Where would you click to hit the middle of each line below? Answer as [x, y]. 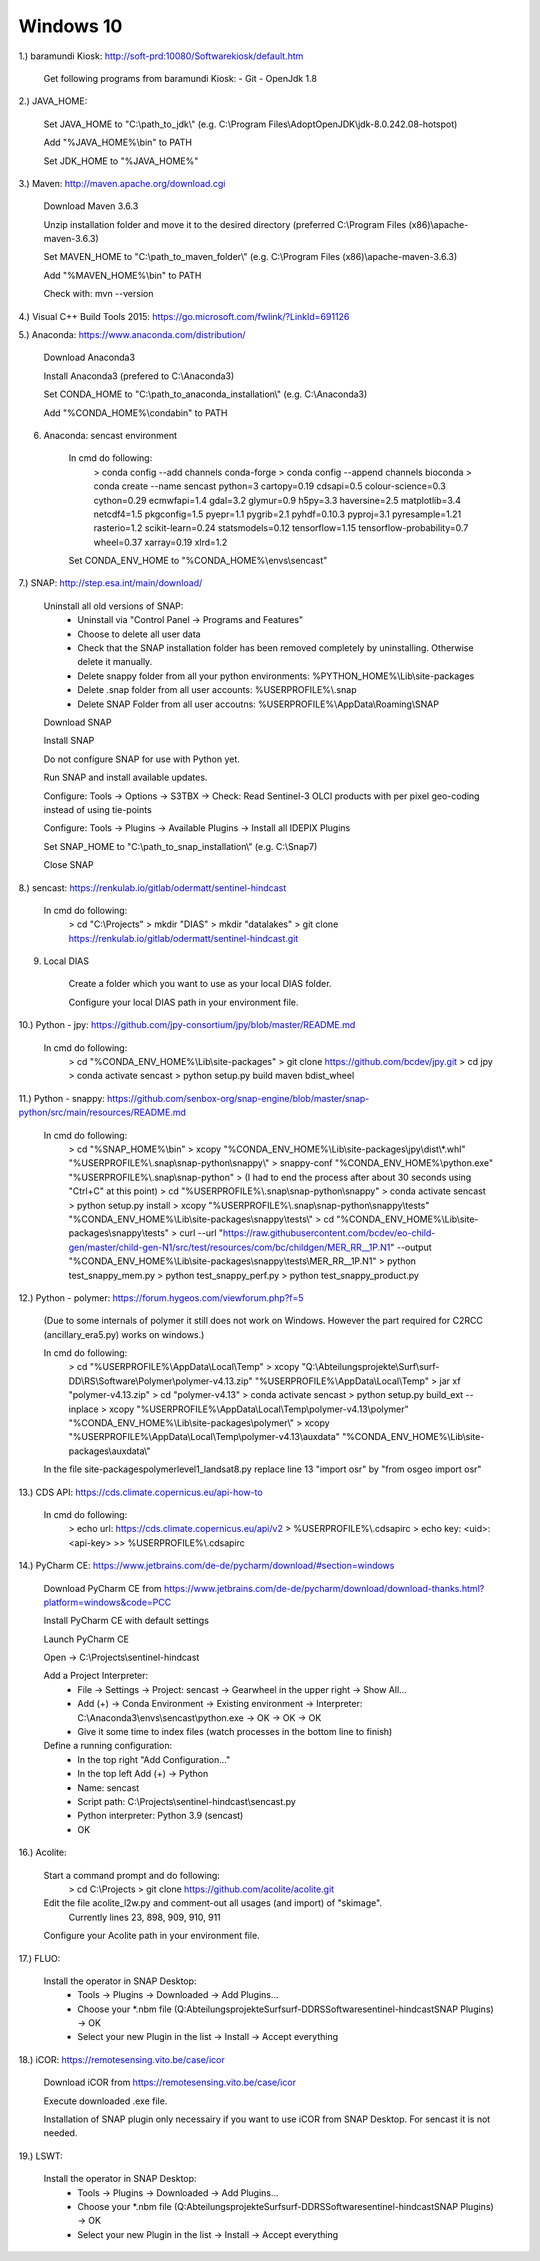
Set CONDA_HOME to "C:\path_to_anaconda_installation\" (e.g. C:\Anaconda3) [205, 394]
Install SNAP [69, 741]
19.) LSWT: [41, 2156]
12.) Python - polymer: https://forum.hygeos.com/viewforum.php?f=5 [161, 1297]
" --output [411, 1247]
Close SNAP [68, 865]
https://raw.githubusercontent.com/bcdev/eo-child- [329, 1233]
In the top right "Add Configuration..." [154, 1759]
